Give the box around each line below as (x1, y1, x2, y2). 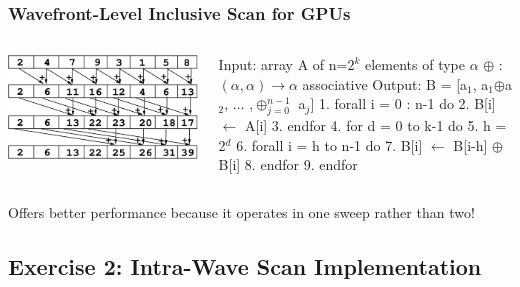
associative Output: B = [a (302, 73, 468, 94)
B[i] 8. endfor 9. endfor (218, 154, 358, 175)
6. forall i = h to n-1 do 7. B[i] (236, 134, 423, 155)
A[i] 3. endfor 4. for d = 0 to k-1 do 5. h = (245, 115, 507, 136)
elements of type (364, 54, 465, 75)
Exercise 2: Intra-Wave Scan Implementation (8, 250, 482, 281)
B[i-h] (453, 134, 488, 155)
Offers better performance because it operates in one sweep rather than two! (8, 201, 475, 222)
